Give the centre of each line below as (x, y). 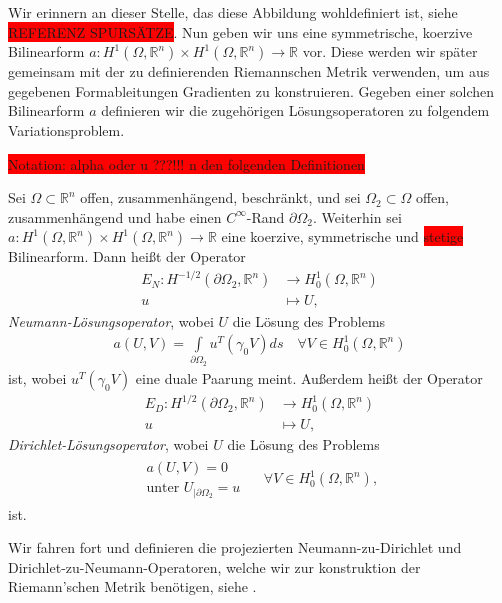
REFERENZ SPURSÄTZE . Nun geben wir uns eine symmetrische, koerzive (240, 31)
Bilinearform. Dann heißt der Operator (127, 256)
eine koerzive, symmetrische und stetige (342, 236)
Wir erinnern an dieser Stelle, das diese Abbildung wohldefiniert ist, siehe (233, 12)
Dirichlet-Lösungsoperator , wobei (108, 444)
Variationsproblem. (66, 129)
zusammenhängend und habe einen (115, 216)
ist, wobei (37, 377)
